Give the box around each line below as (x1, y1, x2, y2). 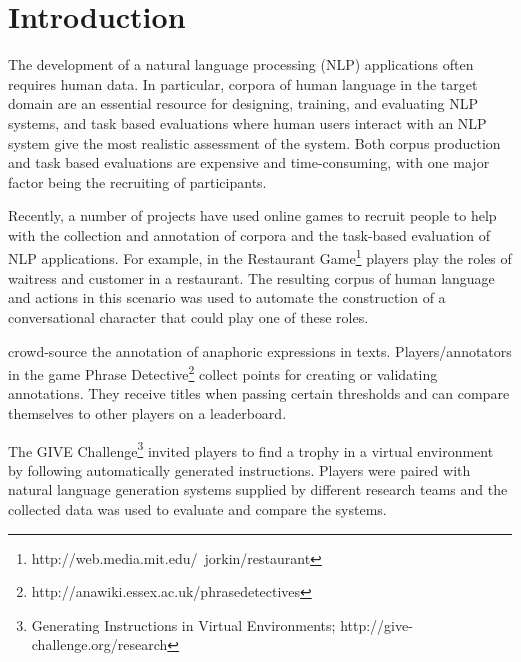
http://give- (340, 614, 413, 635)
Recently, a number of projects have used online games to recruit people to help (8, 205, 497, 226)
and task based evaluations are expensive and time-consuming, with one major (8, 152, 490, 173)
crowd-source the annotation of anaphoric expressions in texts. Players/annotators (8, 340, 512, 361)
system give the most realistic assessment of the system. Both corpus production (8, 132, 501, 153)
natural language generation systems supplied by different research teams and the (8, 479, 508, 500)
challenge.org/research (31, 634, 168, 655)
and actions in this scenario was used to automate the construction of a (8, 287, 446, 308)
